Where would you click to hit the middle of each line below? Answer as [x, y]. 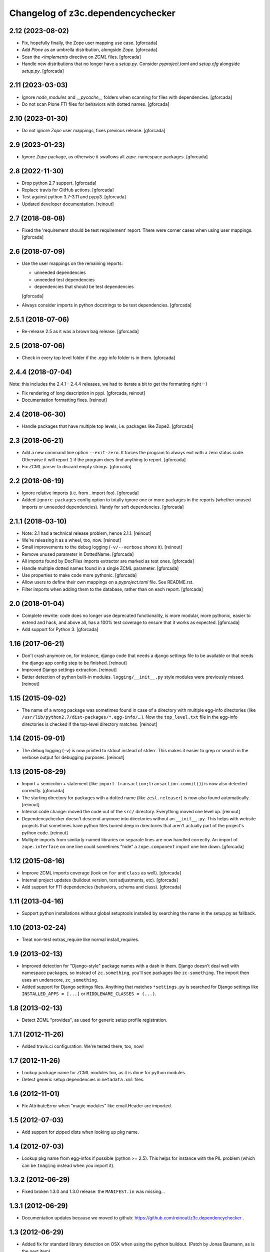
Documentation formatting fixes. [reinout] [64, 400]
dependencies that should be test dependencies [84, 287]
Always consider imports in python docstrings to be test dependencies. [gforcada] [107, 305]
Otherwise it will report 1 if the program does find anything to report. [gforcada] [104, 459]
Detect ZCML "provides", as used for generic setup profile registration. [94, 1020]
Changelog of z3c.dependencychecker [92, 13]
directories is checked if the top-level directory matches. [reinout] [89, 724]
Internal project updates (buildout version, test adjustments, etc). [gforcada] [100, 880]
